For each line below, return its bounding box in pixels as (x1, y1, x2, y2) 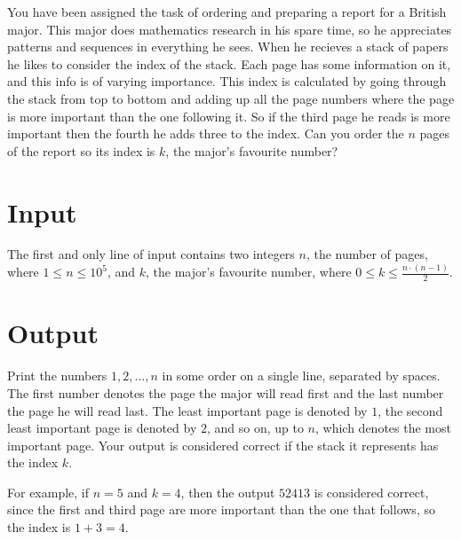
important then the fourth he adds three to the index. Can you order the (7, 124, 404, 143)
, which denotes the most (315, 419, 451, 437)
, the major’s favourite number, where (145, 262, 352, 281)
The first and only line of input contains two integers (7, 245, 295, 263)
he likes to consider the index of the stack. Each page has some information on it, (7, 54, 451, 73)
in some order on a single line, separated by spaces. (162, 366, 441, 385)
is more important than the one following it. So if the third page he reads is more (7, 106, 450, 125)
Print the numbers (7, 366, 107, 385)
